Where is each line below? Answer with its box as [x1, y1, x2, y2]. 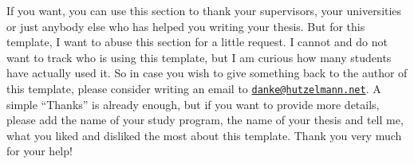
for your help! [6, 143, 73, 159]
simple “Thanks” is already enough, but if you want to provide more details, [6, 96, 380, 112]
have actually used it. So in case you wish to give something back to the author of [6, 64, 408, 81]
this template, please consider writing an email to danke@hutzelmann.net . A [6, 80, 381, 96]
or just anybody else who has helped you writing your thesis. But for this [6, 18, 365, 34]
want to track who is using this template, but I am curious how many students [6, 49, 392, 65]
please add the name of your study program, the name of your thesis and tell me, [6, 111, 404, 128]
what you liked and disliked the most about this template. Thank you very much [6, 127, 402, 143]
